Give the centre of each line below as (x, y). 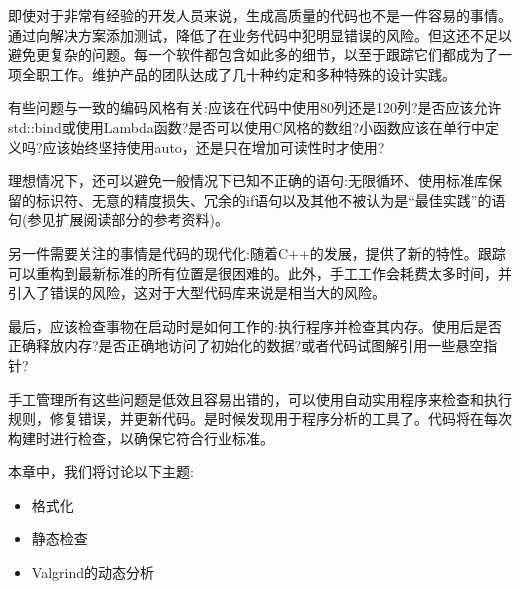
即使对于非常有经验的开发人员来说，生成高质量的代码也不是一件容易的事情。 (260, 15)
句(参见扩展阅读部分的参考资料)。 (118, 219)
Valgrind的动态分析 (92, 572)
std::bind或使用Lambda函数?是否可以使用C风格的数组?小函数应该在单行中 (247, 126)
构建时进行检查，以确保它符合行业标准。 (141, 437)
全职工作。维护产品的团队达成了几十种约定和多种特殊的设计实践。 (238, 73)
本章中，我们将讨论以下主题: (101, 471)
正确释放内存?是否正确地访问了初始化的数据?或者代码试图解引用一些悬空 (246, 345)
